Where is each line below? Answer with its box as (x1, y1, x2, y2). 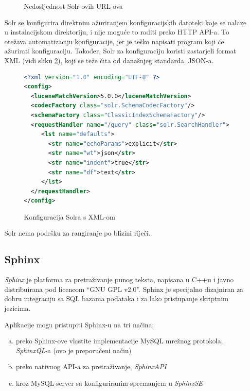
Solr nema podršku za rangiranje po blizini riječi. (4, 228, 151, 238)
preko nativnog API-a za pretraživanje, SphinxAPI (16, 361, 167, 372)
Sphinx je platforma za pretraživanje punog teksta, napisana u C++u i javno (4, 274, 234, 285)
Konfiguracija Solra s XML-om (24, 211, 115, 221)
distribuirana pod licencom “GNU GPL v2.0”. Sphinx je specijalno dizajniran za (4, 284, 243, 294)
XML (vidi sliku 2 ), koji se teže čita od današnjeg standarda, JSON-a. (4, 55, 214, 65)
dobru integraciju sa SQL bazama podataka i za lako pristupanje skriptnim (4, 293, 229, 304)
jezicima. (4, 303, 31, 313)
